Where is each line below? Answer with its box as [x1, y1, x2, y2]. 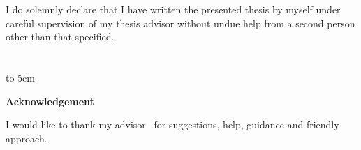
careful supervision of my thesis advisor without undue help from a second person [6, 15, 355, 30]
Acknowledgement [6, 93, 94, 108]
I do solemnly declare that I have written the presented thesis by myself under [6, 2, 341, 16]
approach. [6, 130, 47, 145]
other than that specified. [6, 29, 115, 44]
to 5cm [6, 70, 35, 84]
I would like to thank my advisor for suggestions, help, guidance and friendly [6, 117, 339, 132]
